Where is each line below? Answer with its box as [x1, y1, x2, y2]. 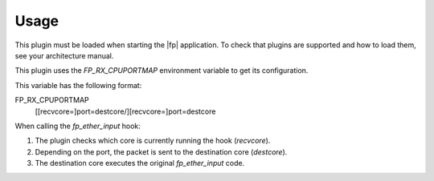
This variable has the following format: [14, 80, 142, 90]
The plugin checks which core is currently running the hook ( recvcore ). [35, 136, 271, 146]
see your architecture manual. [14, 50, 114, 60]
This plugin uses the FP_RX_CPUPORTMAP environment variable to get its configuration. [14, 66, 309, 75]
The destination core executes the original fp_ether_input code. [35, 159, 245, 168]
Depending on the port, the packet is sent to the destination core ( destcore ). [35, 147, 288, 156]
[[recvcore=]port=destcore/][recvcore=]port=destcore [35, 107, 216, 116]
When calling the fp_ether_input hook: [14, 121, 141, 131]
